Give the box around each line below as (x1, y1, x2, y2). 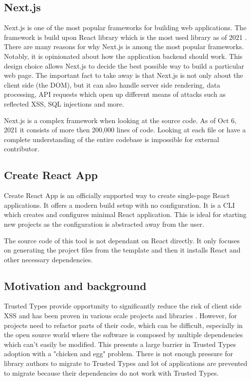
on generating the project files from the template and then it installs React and (4, 245, 241, 255)
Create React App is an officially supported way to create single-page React (4, 190, 230, 200)
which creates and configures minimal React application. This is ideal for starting (4, 209, 247, 219)
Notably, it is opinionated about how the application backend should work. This (4, 51, 243, 61)
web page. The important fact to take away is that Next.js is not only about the (4, 70, 243, 80)
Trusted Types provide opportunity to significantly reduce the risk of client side (4, 301, 242, 311)
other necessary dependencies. (4, 254, 93, 264)
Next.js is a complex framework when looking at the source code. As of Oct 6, (4, 115, 236, 125)
